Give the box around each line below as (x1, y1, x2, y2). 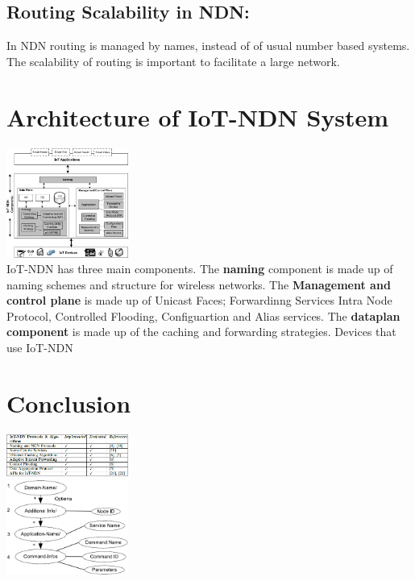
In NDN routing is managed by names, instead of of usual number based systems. (6, 37, 410, 54)
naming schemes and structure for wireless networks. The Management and (6, 276, 391, 293)
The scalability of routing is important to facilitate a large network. (6, 52, 340, 69)
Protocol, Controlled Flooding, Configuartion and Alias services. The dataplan (6, 307, 400, 324)
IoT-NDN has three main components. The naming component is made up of (6, 260, 393, 277)
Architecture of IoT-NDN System (6, 100, 389, 133)
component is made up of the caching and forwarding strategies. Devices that (6, 323, 396, 340)
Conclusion (6, 386, 131, 419)
